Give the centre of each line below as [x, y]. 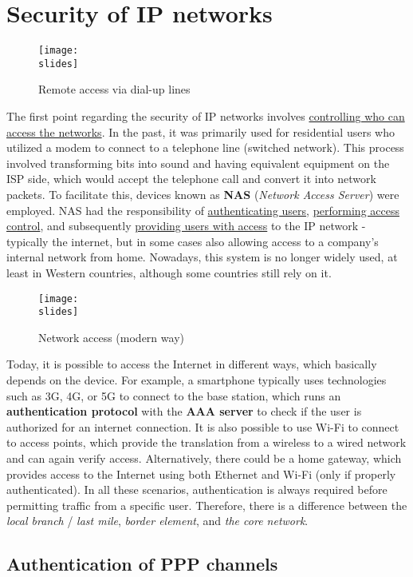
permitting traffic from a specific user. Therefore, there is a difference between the [207, 505]
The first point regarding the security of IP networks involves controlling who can [206, 116]
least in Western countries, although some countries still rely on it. [169, 272]
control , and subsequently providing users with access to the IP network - [186, 226]
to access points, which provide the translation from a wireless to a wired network [206, 442]
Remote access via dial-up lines [114, 89]
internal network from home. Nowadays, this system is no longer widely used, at [202, 257]
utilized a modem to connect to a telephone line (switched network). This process [205, 147]
